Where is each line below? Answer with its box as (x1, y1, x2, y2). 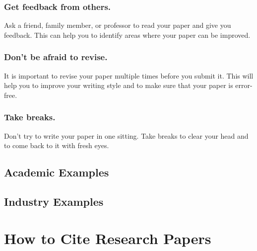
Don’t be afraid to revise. (4, 51, 108, 63)
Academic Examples (4, 165, 109, 180)
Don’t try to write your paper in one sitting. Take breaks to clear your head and (4, 130, 249, 141)
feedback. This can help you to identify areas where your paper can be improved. (4, 29, 251, 40)
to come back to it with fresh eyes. (4, 140, 109, 151)
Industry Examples (4, 193, 104, 209)
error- (235, 80, 253, 90)
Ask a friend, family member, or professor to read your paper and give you (4, 20, 231, 30)
